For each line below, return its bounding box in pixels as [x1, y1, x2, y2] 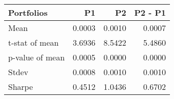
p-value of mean [8, 51, 65, 63]
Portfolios [8, 7, 48, 18]
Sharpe [8, 81, 33, 92]
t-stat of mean [8, 37, 59, 48]
